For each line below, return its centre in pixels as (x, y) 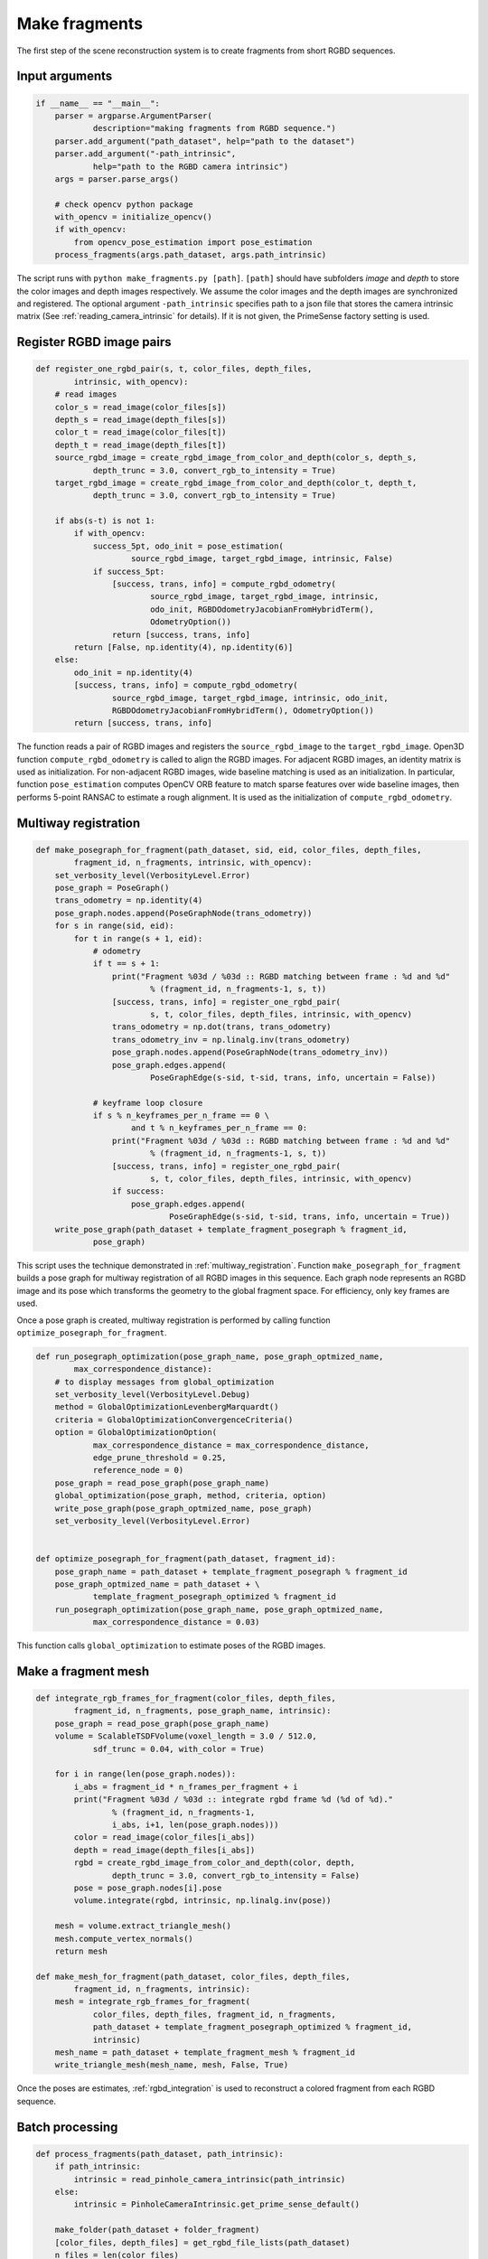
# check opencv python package (124, 204)
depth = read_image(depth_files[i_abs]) (164, 1850)
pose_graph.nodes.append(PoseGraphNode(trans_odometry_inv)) (250, 1052)
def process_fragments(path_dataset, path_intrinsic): (160, 2154)
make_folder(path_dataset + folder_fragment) (157, 2230)
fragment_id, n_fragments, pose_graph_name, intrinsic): (202, 1711)
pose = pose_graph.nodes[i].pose (148, 1888)
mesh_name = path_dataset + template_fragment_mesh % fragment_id (205, 2053)
